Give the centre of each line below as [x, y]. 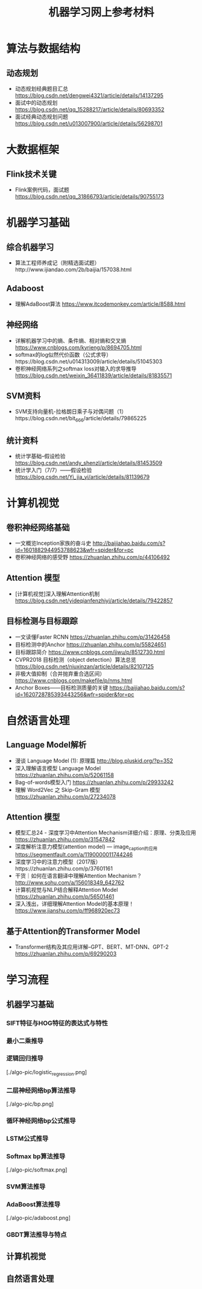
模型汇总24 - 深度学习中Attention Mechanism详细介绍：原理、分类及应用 [106, 832]
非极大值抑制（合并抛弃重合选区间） [60, 673]
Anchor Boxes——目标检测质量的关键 [62, 687]
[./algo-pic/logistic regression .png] [47, 1073]
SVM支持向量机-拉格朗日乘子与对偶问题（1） [71, 412]
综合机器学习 [30, 247]
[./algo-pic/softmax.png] [37, 1170]
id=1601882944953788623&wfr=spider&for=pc [74, 550]
